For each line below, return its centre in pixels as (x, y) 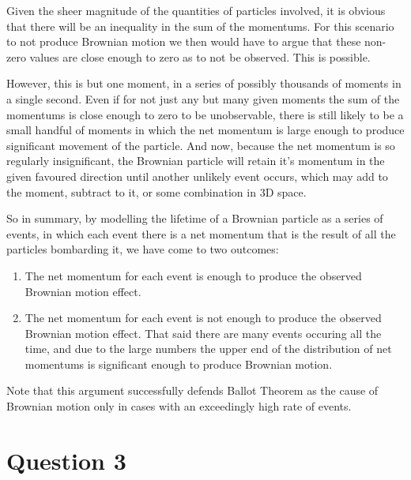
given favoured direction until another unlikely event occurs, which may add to (197, 176)
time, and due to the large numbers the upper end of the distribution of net (208, 349)
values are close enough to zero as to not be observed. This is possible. (200, 56)
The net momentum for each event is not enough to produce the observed (203, 318)
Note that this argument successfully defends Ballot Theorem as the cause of (192, 390)
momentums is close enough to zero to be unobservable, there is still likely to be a (205, 114)
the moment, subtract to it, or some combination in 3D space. (156, 191)
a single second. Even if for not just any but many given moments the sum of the (203, 98)
